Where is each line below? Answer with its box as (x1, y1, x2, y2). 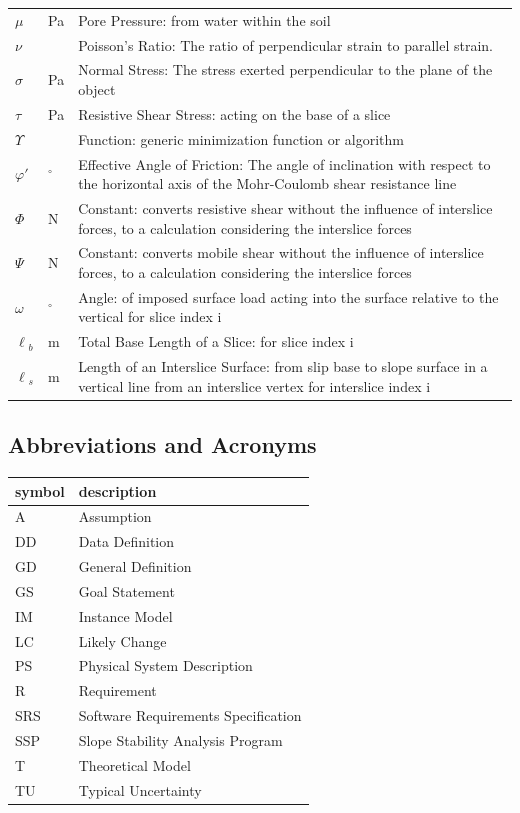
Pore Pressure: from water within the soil (78, 9, 331, 30)
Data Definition (78, 531, 175, 552)
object (78, 79, 116, 100)
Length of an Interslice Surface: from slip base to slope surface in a (78, 356, 488, 377)
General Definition (78, 556, 192, 577)
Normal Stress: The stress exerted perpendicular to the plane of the (78, 59, 493, 80)
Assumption (78, 506, 152, 527)
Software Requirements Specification (78, 705, 302, 726)
